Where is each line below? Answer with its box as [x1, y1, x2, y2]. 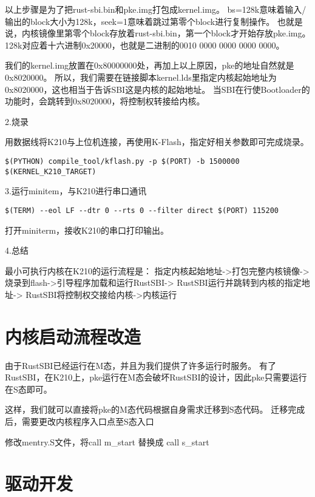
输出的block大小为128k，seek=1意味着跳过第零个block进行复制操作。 [5, 15, 275, 27]
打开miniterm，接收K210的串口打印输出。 [5, 223, 169, 236]
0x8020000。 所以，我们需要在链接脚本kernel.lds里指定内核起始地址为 [5, 70, 277, 83]
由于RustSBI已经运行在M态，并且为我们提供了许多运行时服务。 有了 [5, 359, 276, 371]
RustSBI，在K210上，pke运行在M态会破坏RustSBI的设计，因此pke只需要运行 [5, 371, 307, 384]
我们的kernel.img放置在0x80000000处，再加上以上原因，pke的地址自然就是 [5, 59, 294, 72]
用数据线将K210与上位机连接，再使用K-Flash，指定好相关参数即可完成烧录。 [5, 135, 309, 148]
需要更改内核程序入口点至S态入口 [21, 414, 154, 427]
